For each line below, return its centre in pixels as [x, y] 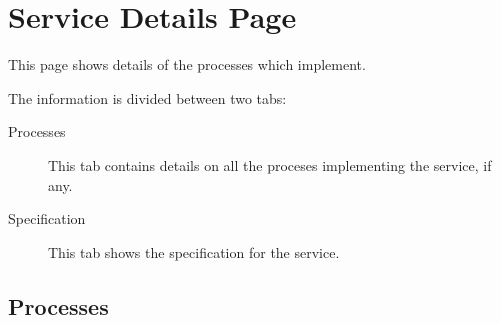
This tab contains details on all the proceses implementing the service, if [270, 164]
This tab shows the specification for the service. [194, 251]
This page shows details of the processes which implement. [187, 64]
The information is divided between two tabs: [147, 97]
